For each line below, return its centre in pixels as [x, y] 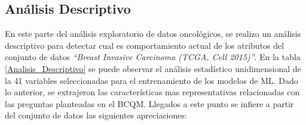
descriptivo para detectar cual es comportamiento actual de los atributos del [145, 45]
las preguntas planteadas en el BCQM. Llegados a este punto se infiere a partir [149, 103]
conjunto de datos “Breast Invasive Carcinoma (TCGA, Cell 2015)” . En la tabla [153, 57]
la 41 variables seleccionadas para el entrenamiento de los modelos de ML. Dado [152, 80]
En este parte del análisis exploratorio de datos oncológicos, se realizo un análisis [153, 34]
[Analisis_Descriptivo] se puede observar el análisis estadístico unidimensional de [153, 68]
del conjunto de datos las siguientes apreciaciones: [96, 115]
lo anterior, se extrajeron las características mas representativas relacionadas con [152, 92]
